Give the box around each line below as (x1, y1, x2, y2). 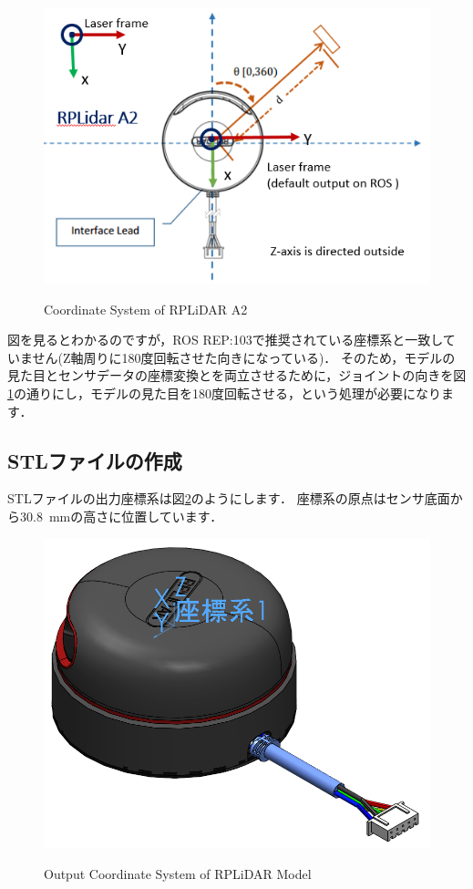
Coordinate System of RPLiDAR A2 (44, 299, 248, 318)
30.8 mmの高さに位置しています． (19, 506, 223, 525)
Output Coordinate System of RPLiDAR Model (44, 863, 312, 883)
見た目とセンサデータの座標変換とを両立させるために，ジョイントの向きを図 (7, 366, 467, 385)
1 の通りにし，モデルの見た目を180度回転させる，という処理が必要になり (7, 383, 441, 402)
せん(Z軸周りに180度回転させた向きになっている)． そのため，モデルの (32, 347, 456, 367)
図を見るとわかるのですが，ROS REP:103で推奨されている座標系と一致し (7, 330, 443, 349)
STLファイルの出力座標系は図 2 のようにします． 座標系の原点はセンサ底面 (7, 489, 450, 508)
